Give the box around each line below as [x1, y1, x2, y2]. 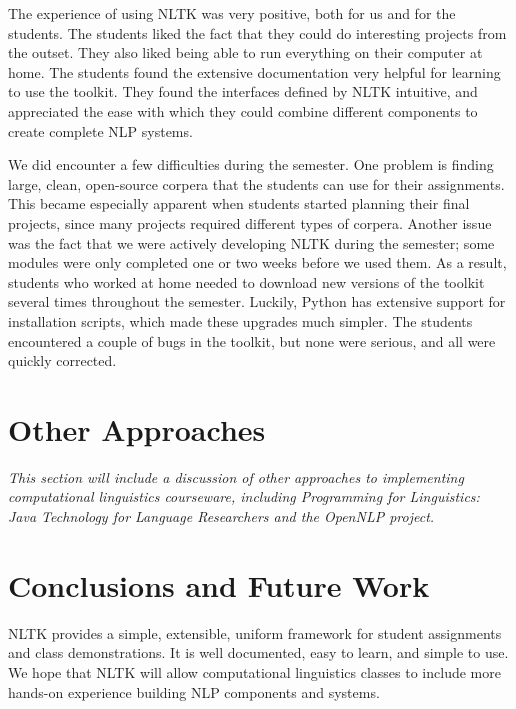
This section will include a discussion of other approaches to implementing [8, 466, 464, 487]
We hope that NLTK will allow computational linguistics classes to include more [8, 661, 501, 682]
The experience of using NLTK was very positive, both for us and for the [8, 3, 456, 23]
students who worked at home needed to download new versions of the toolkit [8, 271, 485, 292]
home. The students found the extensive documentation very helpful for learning [8, 61, 501, 82]
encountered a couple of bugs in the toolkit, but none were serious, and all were [8, 330, 496, 351]
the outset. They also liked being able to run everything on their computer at [8, 42, 483, 63]
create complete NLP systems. [8, 120, 193, 141]
